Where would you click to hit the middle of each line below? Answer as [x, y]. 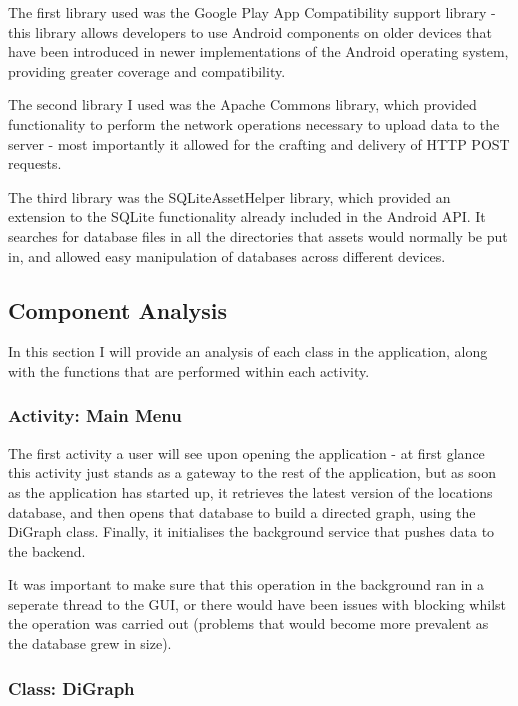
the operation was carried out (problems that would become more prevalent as [248, 623]
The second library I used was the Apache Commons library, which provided [242, 104]
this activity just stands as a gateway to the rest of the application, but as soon [252, 472]
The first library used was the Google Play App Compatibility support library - [252, 12]
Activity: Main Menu [95, 415]
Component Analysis [118, 309]
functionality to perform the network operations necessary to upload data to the [254, 123]
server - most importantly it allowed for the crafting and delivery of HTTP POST [259, 143]
